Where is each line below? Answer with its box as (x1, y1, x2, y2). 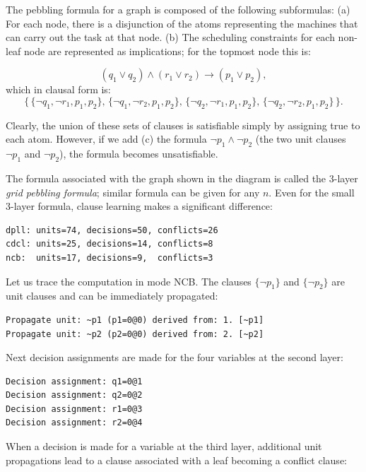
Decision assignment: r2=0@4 (6, 418, 143, 428)
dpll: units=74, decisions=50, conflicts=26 (6, 225, 218, 235)
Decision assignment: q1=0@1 (6, 376, 143, 387)
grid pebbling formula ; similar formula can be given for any (6, 184, 260, 199)
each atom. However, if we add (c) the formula (6, 131, 207, 146)
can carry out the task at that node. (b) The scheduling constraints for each (6, 30, 335, 45)
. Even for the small (268, 184, 355, 199)
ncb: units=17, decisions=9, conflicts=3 (6, 252, 213, 263)
